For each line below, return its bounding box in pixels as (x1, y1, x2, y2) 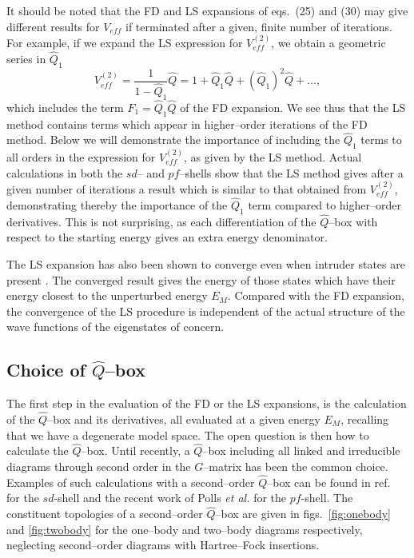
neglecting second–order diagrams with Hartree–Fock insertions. (6, 536, 320, 553)
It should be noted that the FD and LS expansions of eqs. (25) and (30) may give (6, 2, 408, 18)
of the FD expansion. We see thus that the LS (180, 98, 406, 115)
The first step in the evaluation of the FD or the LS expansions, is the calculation (6, 395, 407, 412)
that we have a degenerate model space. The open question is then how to (6, 426, 369, 443)
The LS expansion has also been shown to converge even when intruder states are (6, 256, 405, 273)
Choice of (6, 357, 86, 382)
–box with (328, 213, 378, 229)
